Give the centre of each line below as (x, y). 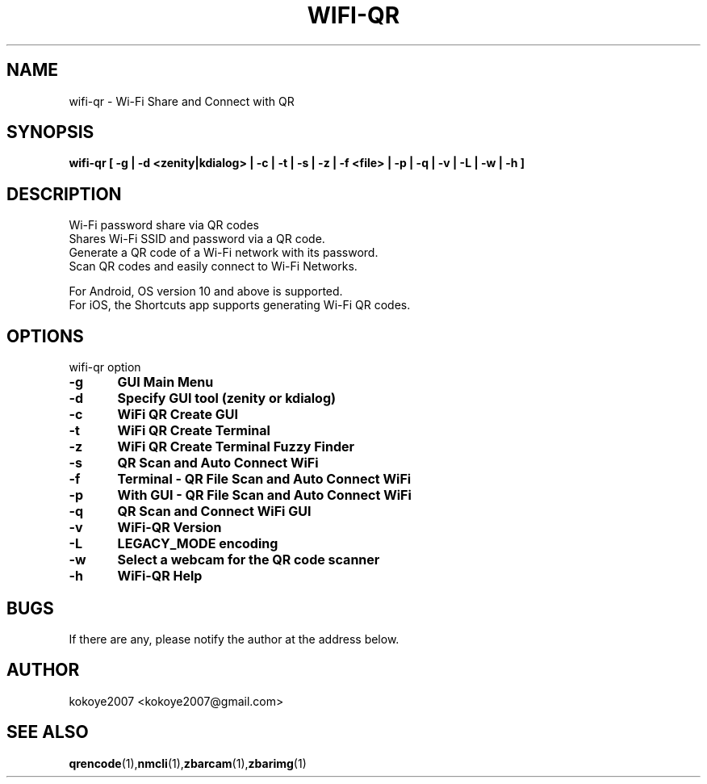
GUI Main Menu (165, 382)
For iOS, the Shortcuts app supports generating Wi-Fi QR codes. (240, 305)
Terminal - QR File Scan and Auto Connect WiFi (264, 479)
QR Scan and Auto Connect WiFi (218, 463)
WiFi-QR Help (160, 576)
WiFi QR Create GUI (178, 415)
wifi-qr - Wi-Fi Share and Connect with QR (182, 101)
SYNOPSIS (50, 132)
